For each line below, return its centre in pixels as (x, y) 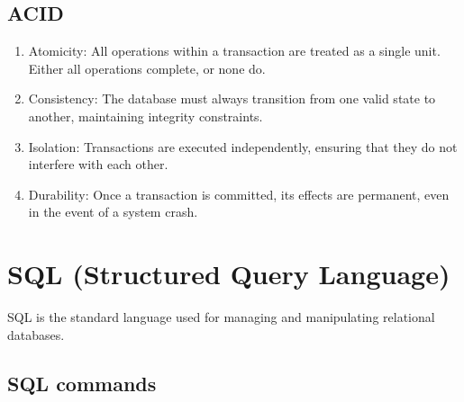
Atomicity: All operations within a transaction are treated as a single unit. (234, 51)
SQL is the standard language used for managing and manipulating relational (221, 317)
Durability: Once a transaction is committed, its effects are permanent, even (239, 194)
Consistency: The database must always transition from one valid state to (232, 98)
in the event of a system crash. (113, 212)
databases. (36, 334)
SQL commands (82, 383)
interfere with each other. (98, 164)
